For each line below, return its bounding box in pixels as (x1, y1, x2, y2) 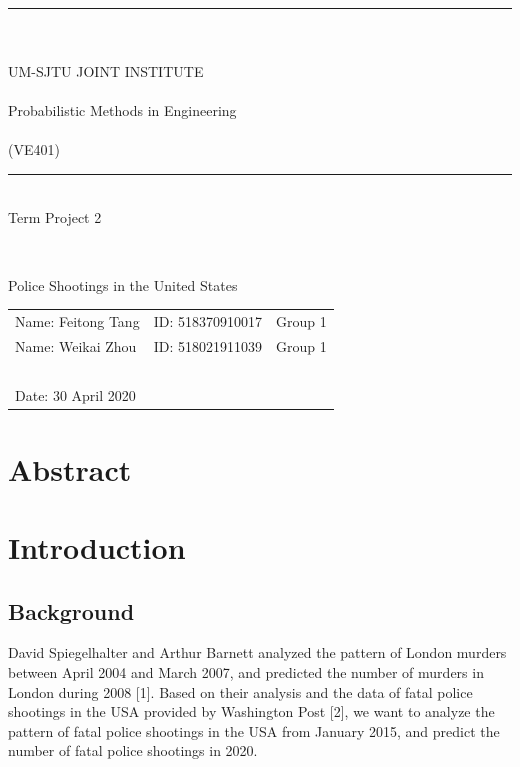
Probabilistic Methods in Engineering (8, 99, 237, 120)
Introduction (8, 527, 186, 568)
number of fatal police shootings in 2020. (8, 740, 258, 761)
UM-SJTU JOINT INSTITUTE (8, 60, 204, 81)
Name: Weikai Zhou (15, 335, 137, 356)
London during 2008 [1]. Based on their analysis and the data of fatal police (8, 681, 473, 702)
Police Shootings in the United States (8, 274, 238, 295)
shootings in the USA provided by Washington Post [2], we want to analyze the (8, 701, 495, 722)
